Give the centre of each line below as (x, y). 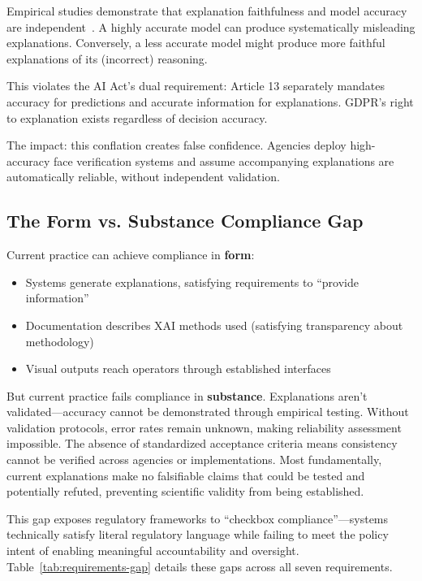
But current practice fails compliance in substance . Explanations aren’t (187, 395)
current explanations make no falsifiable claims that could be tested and (186, 475)
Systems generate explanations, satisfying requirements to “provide (192, 282)
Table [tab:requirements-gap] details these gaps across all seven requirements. (200, 566)
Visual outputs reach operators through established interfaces (178, 369)
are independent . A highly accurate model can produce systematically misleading (211, 26)
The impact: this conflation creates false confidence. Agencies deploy (177, 145)
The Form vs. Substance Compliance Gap (185, 221)
